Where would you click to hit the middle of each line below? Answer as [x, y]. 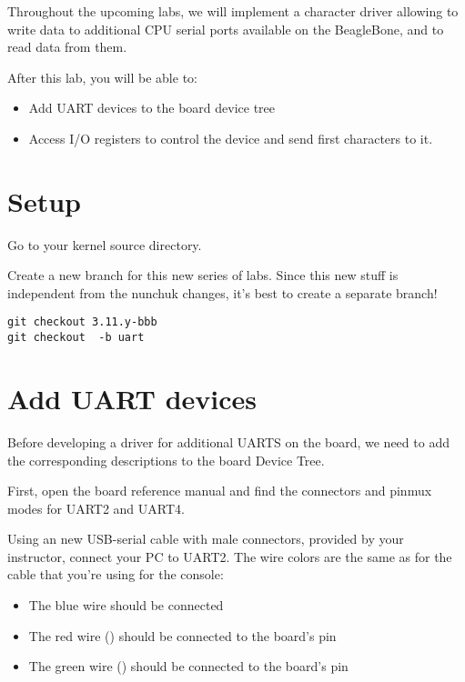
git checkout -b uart [76, 338]
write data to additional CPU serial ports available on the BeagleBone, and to [226, 29]
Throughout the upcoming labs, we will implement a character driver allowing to [233, 11]
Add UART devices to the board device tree [152, 108]
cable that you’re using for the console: [116, 574]
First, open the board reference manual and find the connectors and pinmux [220, 491]
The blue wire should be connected [126, 605]
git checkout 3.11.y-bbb [82, 322]
